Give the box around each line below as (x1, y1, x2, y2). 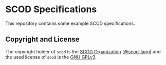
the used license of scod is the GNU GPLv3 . (5, 54, 97, 60)
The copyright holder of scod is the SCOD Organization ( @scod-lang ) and (5, 48, 161, 54)
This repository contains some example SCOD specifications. (5, 20, 135, 26)
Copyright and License (5, 35, 80, 44)
